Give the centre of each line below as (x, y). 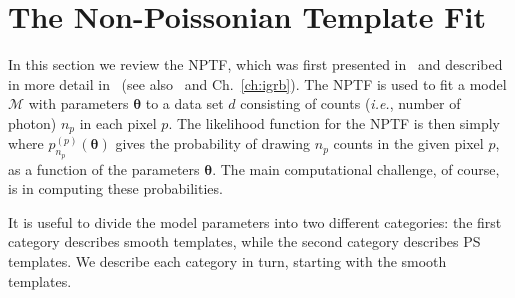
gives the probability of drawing (213, 143)
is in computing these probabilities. (115, 188)
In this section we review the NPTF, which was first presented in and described (255, 64)
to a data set (184, 103)
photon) (32, 122)
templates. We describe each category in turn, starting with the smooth (227, 260)
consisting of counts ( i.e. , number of (350, 103)
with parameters (78, 103)
